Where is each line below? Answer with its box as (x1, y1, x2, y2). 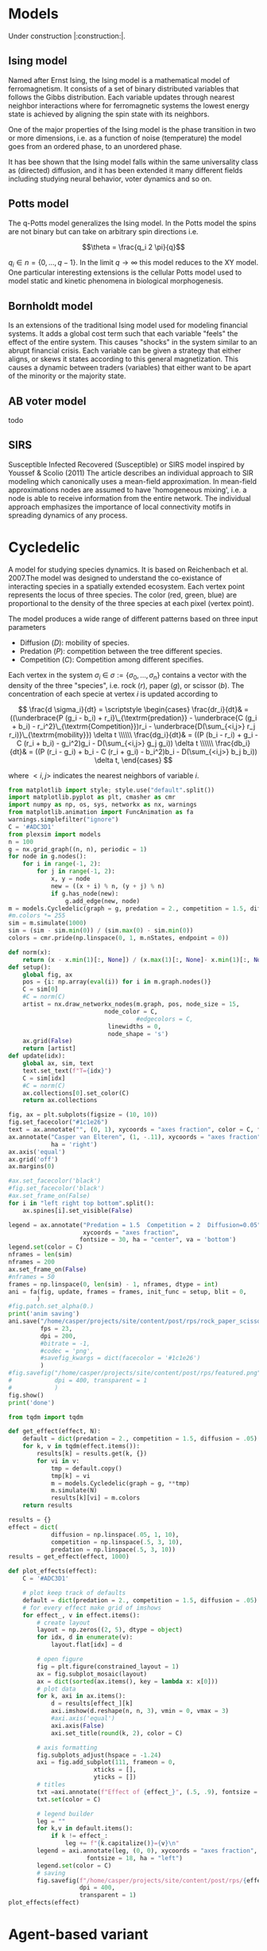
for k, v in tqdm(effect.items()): (22, 1442, 141, 1450)
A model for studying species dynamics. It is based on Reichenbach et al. (8, 565, 249, 574)
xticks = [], (93, 1765, 137, 1774)
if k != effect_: (50, 1832, 109, 1840)
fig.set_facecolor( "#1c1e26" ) (8, 1118, 109, 1127)
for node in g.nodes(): (8, 853, 87, 861)
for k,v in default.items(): (37, 1824, 133, 1832)
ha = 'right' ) (50, 1140, 98, 1148)
